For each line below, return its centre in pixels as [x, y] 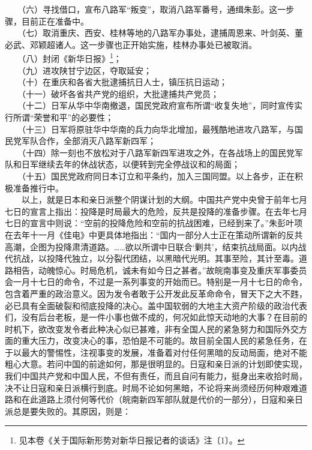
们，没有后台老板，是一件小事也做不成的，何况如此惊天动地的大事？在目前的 [156, 317]
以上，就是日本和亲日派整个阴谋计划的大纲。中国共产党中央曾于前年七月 [164, 199]
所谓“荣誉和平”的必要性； [63, 117]
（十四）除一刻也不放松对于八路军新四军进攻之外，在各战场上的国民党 [158, 152]
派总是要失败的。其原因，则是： [68, 411]
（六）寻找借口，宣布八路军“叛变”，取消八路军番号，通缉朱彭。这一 [154, 9]
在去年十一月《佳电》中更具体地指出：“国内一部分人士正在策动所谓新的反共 [154, 234]
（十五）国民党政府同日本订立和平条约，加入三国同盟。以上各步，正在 [158, 175]
